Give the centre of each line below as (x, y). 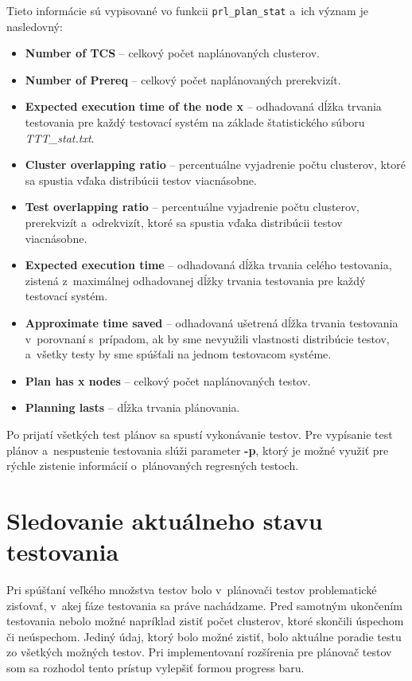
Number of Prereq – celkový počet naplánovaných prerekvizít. (183, 79)
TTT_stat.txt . (60, 137)
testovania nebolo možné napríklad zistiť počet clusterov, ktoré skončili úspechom (205, 621)
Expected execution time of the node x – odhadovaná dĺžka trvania (203, 106)
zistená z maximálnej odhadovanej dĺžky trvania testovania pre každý (195, 280)
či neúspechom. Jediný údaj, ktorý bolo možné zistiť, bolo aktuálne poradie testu (204, 636)
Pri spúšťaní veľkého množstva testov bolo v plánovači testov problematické (192, 590)
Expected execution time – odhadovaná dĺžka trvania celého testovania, (208, 265)
